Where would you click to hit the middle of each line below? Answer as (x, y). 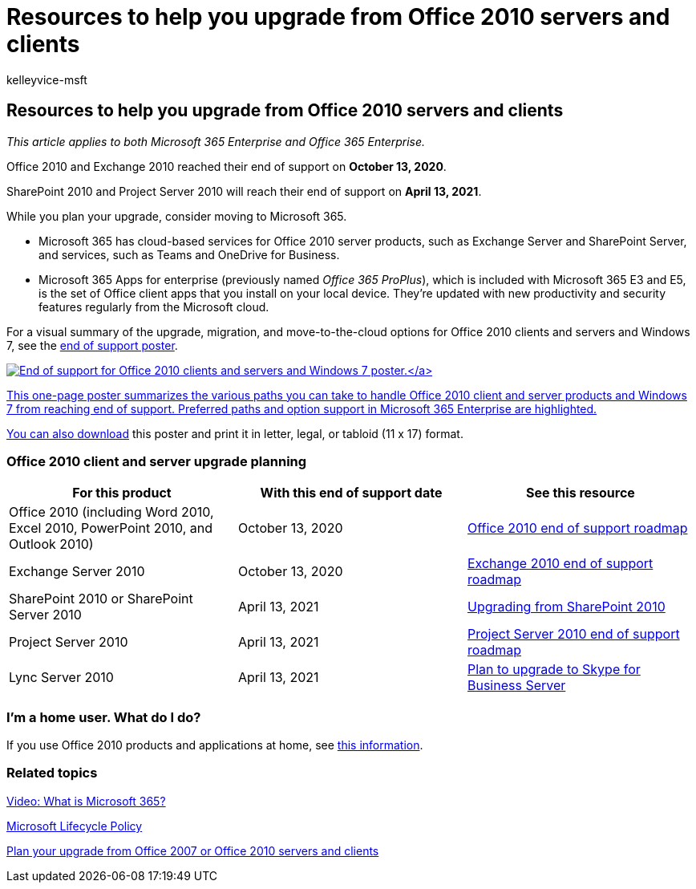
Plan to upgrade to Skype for (554, 670)
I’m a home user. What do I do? (104, 717)
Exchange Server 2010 (77, 572)
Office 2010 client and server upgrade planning (157, 461)
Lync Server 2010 (61, 678)
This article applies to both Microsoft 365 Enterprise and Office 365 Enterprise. (216, 141)
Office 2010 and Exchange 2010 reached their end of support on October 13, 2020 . (227, 166)
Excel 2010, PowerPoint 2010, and (111, 528)
